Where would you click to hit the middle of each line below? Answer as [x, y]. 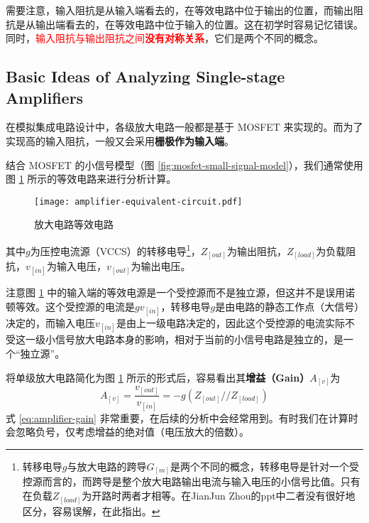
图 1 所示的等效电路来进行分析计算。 [91, 179]
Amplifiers [45, 97]
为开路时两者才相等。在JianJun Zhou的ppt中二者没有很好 [214, 496]
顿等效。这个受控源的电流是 [70, 306]
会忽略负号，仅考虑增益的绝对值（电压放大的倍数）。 [127, 432]
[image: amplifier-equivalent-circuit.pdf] [138, 201]
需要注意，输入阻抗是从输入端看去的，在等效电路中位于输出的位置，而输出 [180, 10]
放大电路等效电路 [74, 224]
